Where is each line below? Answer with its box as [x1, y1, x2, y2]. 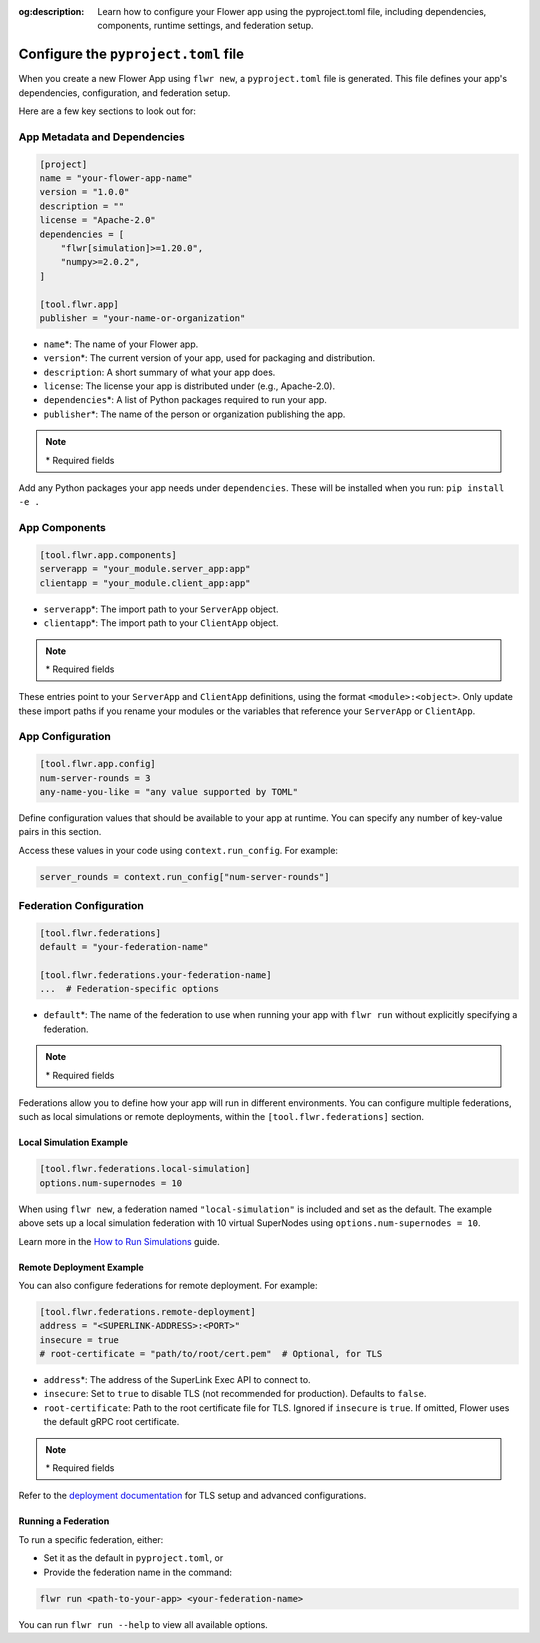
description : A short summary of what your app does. [43, 366, 276, 378]
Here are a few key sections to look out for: [18, 105, 197, 117]
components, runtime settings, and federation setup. [97, 20, 314, 32]
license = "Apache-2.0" [39, 215, 157, 226]
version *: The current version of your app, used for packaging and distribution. [43, 352, 376, 364]
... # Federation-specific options [39, 983, 220, 995]
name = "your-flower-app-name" [39, 173, 194, 184]
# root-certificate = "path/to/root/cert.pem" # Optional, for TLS [39, 1348, 383, 1360]
